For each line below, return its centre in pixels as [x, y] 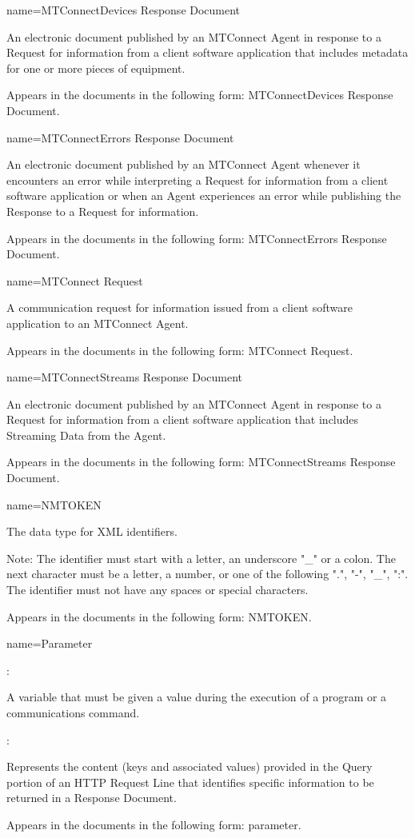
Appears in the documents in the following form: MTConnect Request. [180, 350]
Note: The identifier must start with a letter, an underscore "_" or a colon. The [201, 558]
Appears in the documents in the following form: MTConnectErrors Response [197, 238]
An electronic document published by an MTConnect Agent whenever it [184, 164]
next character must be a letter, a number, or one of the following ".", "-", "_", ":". [207, 574]
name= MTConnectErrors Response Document [120, 137]
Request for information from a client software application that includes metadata [207, 52]
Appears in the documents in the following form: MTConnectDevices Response [200, 95]
